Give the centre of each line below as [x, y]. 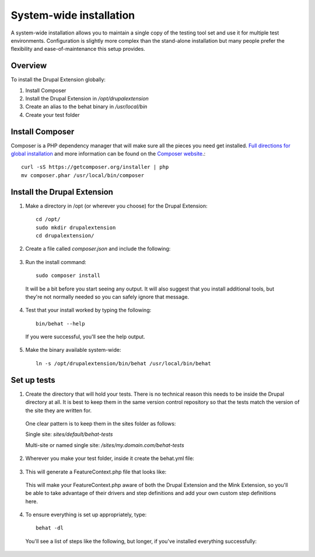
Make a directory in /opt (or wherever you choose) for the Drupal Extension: [116, 206]
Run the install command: [56, 262]
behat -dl [50, 528]
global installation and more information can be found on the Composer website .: [108, 154]
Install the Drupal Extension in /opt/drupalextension [87, 99]
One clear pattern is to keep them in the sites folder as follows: [101, 423]
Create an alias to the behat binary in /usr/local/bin [86, 107]
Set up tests [33, 380]
